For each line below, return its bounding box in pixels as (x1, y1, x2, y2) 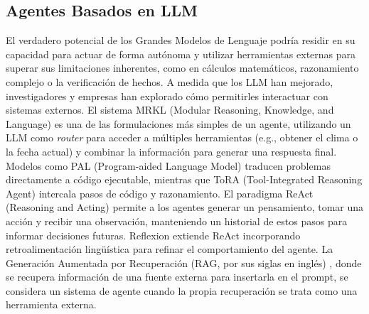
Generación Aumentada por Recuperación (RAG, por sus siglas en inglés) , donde (6, 255, 362, 270)
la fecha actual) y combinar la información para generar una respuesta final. (6, 144, 337, 158)
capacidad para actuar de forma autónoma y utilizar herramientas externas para (6, 46, 356, 61)
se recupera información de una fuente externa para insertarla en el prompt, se (6, 269, 348, 284)
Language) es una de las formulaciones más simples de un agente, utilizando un (6, 116, 351, 131)
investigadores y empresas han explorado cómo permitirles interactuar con (6, 88, 328, 103)
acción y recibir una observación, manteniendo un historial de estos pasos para (6, 213, 348, 228)
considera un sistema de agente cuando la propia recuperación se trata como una (6, 283, 358, 298)
